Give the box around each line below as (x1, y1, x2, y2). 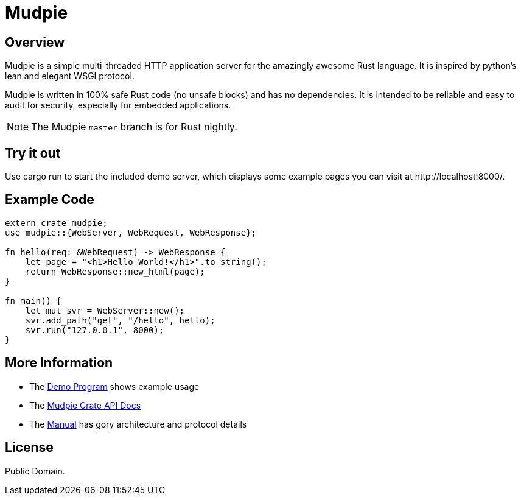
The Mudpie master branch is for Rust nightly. (31, 121, 237, 133)
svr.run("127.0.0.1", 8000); (25, 325, 164, 335)
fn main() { (5, 295, 61, 306)
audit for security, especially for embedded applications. (5, 100, 231, 111)
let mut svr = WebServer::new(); (25, 305, 185, 315)
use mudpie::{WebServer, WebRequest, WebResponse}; (5, 227, 257, 238)
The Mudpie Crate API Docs (29, 400, 141, 410)
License (5, 440, 54, 456)
